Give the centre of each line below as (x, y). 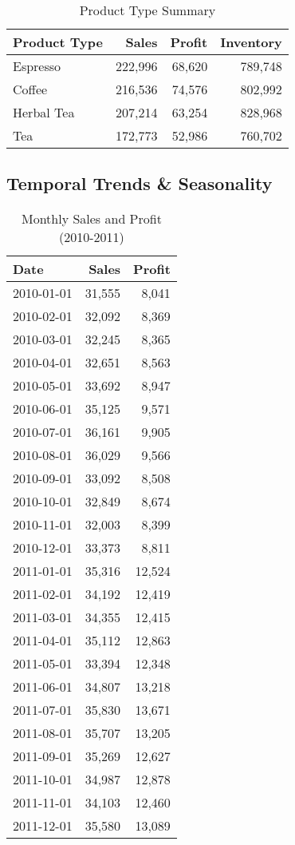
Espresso (37, 66)
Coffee (30, 89)
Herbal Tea (44, 112)
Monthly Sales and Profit (91, 219)
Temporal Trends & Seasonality (140, 183)
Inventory (251, 42)
